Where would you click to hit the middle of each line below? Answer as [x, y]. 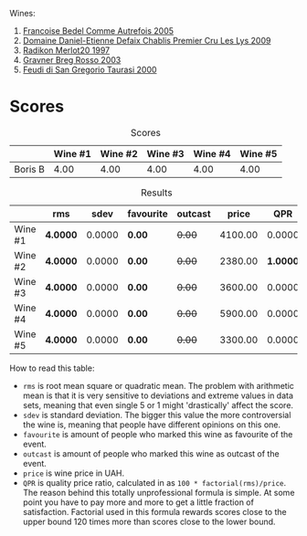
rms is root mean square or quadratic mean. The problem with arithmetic [159, 385]
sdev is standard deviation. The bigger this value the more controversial [157, 415]
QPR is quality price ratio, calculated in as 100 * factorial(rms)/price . [154, 482]
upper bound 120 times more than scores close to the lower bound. [149, 521]
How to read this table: [52, 368]
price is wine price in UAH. [74, 473]
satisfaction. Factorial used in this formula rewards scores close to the [154, 511]
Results [156, 193]
